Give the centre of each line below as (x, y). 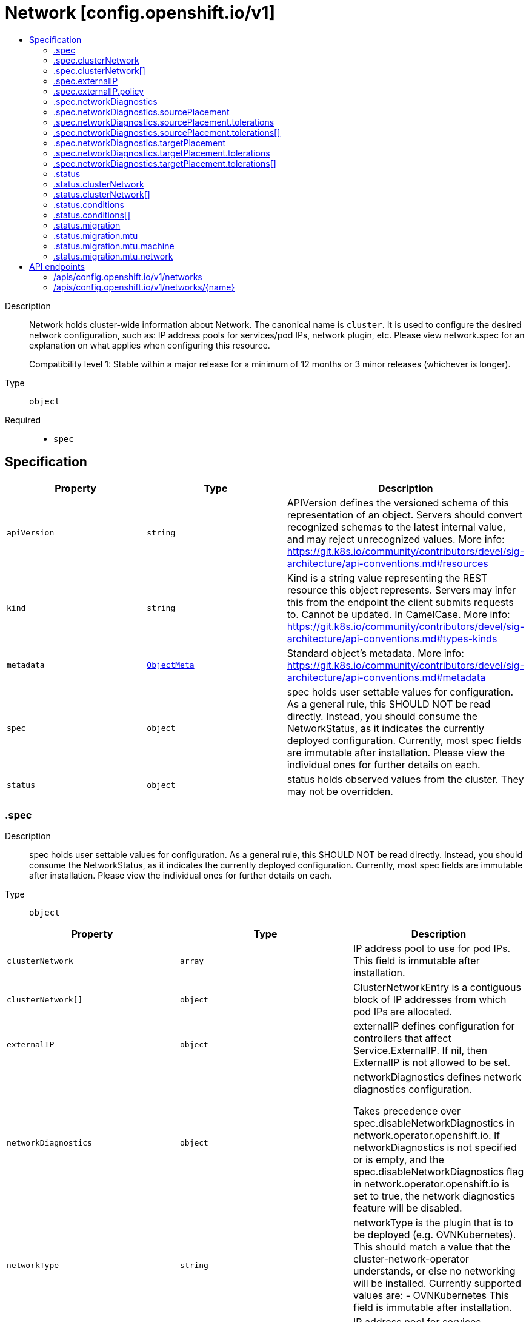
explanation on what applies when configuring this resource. (150, 345)
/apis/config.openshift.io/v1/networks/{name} (144, 287)
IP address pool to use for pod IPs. (432, 949)
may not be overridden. (340, 791)
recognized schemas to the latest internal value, (396, 527)
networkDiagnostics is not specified (435, 1148)
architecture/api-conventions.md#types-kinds (392, 638)
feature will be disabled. (408, 1208)
